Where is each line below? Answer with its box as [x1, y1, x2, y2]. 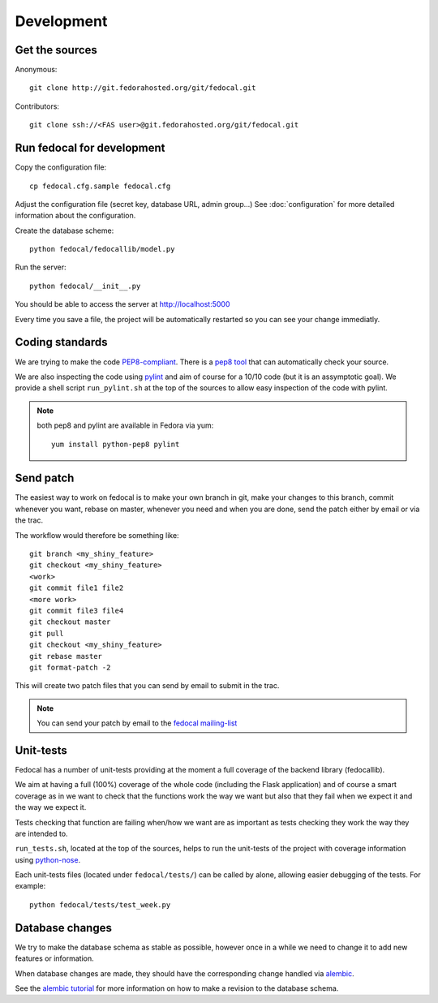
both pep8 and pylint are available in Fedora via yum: [36, 420, 214, 430]
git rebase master [29, 652, 103, 661]
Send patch [15, 471, 75, 485]
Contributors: [15, 101, 60, 111]
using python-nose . [15, 854, 81, 864]
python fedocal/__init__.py [29, 281, 141, 291]
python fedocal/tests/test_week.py [29, 900, 171, 909]
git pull [29, 629, 64, 638]
